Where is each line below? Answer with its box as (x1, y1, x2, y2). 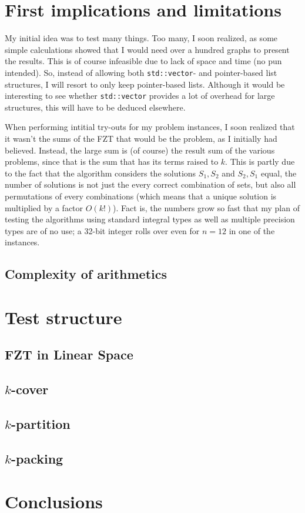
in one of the (229, 224, 275, 236)
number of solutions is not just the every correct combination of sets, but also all (5, 178, 296, 191)
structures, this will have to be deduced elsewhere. (5, 101, 186, 113)
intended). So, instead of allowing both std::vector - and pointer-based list (5, 66, 277, 78)
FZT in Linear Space (5, 345, 133, 364)
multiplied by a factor (5, 201, 83, 214)
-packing (11, 449, 63, 467)
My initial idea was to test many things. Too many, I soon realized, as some (5, 32, 278, 44)
